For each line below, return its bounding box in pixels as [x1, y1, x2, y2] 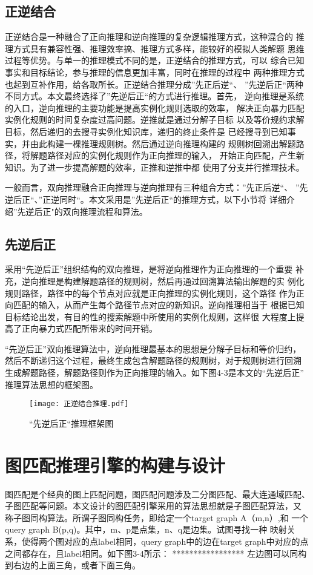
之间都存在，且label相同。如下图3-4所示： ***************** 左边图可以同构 [5, 547, 307, 559]
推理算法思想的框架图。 [5, 378, 98, 390]
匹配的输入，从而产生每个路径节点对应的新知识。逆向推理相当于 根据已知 [13, 298, 305, 311]
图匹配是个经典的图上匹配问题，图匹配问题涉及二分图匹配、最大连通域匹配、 [5, 487, 310, 500]
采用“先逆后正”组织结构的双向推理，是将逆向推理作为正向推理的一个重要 [5, 263, 293, 275]
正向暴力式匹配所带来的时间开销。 [21, 322, 157, 335]
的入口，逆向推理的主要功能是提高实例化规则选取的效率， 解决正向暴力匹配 [5, 101, 305, 114]
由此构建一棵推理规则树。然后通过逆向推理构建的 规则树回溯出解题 [30, 137, 296, 149]
